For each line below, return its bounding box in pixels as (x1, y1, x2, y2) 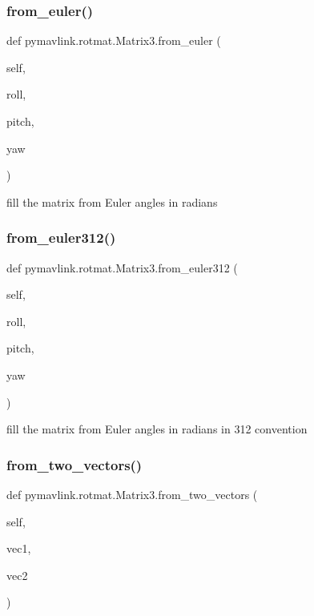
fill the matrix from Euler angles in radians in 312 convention (6, 421, 308, 437)
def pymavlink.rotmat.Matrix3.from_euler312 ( (6, 259, 238, 276)
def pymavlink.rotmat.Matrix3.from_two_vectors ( (6, 485, 258, 502)
